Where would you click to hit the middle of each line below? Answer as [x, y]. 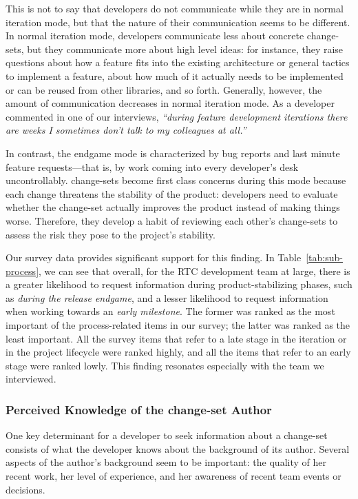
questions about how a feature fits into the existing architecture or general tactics [178, 62]
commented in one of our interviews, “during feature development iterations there [177, 116]
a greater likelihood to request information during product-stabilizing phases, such [179, 284]
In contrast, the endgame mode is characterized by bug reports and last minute [173, 153]
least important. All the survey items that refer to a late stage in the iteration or [176, 338]
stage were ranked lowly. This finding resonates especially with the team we [165, 365]
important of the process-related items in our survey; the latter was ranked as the [178, 325]
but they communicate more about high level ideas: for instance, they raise [185, 49]
